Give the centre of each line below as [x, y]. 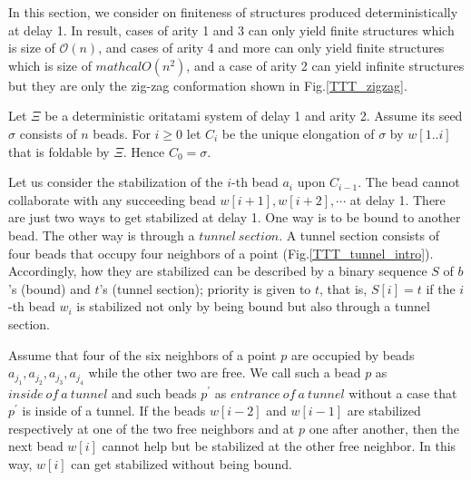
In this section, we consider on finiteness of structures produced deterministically [233, 12]
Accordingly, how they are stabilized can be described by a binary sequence [218, 271]
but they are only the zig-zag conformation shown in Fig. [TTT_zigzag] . [208, 85]
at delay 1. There [397, 199]
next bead [36, 446]
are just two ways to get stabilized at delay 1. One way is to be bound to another [235, 217]
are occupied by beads [353, 354]
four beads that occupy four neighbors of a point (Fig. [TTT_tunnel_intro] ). [221, 253]
